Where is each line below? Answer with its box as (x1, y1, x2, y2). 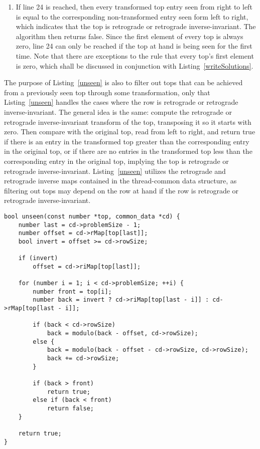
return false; (47, 404, 94, 412)
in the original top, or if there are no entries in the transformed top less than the (4, 146, 252, 156)
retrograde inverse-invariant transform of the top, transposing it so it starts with (4, 116, 251, 127)
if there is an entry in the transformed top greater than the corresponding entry (4, 136, 249, 146)
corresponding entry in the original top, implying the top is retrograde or (4, 155, 229, 166)
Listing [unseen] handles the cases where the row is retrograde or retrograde (4, 97, 238, 107)
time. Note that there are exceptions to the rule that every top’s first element (16, 50, 254, 61)
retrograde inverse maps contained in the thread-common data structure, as (4, 175, 237, 186)
